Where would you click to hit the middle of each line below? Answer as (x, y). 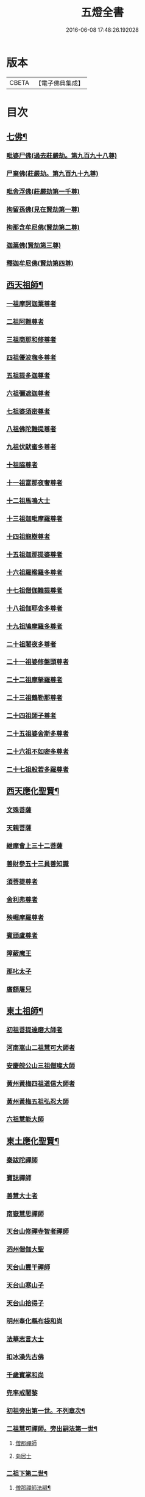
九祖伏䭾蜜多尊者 (31, 447)
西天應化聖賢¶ (33, 791)
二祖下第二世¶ (27, 1473)
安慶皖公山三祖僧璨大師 (41, 1065)
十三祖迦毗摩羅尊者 (34, 519)
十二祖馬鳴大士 (28, 501)
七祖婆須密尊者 (28, 411)
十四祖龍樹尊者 (28, 537)
